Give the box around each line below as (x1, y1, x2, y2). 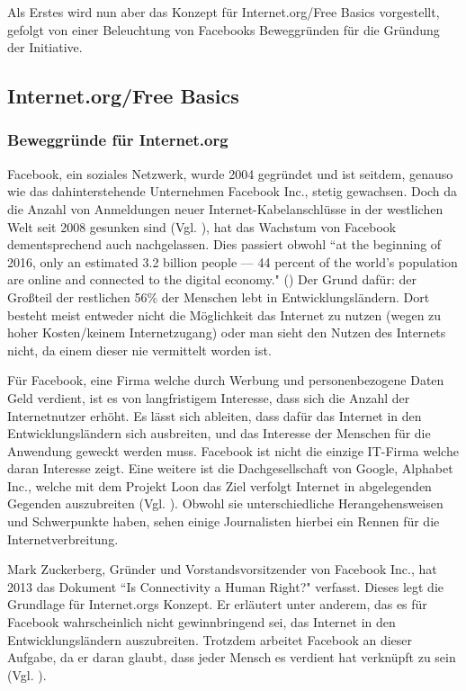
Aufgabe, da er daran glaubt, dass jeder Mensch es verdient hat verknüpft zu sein (7, 648, 456, 667)
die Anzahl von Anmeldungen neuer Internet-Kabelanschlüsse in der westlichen (7, 199, 444, 218)
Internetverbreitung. (7, 529, 119, 548)
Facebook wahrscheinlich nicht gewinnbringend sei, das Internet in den (7, 613, 396, 632)
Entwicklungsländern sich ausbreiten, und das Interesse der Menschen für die (7, 424, 431, 443)
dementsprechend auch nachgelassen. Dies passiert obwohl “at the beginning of (7, 235, 442, 254)
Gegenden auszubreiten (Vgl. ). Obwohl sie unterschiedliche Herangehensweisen (7, 494, 444, 513)
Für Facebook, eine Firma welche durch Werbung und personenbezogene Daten (7, 371, 444, 390)
